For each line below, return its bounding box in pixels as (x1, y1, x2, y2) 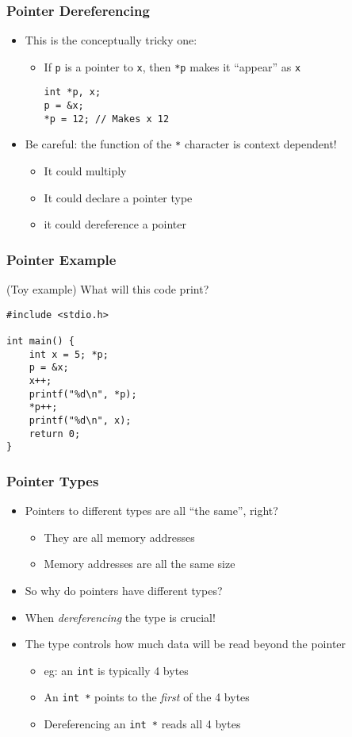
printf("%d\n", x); (29, 414, 132, 426)
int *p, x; (44, 86, 101, 98)
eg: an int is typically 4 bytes (44, 662, 189, 678)
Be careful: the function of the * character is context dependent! (25, 136, 337, 152)
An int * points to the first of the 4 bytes (44, 689, 250, 705)
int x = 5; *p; (29, 348, 109, 360)
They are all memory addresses (44, 528, 195, 545)
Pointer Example (6, 249, 117, 269)
